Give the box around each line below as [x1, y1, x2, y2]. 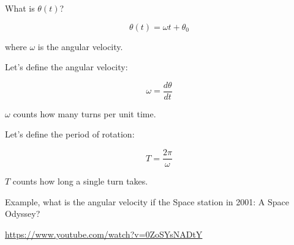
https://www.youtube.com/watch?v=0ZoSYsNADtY [5, 227, 203, 240]
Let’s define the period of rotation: [5, 128, 135, 141]
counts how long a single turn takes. [12, 175, 148, 188]
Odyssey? [5, 207, 40, 220]
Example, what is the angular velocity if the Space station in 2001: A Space [5, 195, 289, 208]
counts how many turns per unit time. [13, 107, 156, 120]
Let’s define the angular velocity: [5, 60, 128, 73]
